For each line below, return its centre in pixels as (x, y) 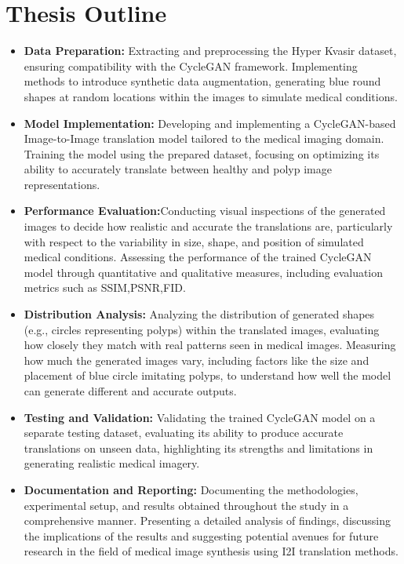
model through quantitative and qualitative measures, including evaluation (204, 272)
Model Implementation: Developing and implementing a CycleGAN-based (210, 123)
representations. (62, 184)
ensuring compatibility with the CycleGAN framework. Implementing (191, 65)
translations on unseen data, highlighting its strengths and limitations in (198, 448)
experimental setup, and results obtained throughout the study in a (186, 505)
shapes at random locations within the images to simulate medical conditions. (211, 96)
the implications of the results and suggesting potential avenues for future (201, 535)
